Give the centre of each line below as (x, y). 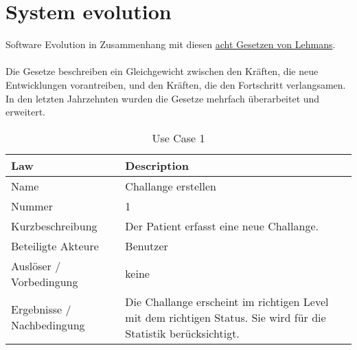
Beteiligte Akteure (55, 245)
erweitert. (26, 112)
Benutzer (147, 245)
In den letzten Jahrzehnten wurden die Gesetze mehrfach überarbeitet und (163, 98)
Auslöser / (36, 265)
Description (157, 165)
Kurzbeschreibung (54, 226)
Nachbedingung (48, 325)
